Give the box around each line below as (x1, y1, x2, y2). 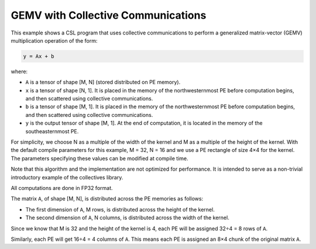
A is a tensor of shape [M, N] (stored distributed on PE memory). (25, 79, 181, 86)
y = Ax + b (23, 53, 54, 60)
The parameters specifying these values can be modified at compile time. (11, 155, 188, 162)
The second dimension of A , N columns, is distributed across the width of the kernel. (25, 214, 229, 222)
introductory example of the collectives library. (11, 174, 123, 181)
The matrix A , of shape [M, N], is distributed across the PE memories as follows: (11, 195, 204, 202)
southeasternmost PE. (25, 127, 79, 134)
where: (11, 68, 28, 75)
